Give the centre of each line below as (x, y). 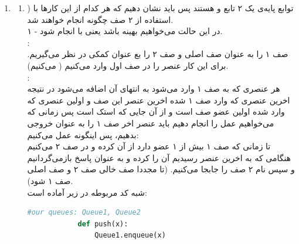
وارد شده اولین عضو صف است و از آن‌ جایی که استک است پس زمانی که (156, 111)
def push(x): (103, 224)
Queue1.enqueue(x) (130, 235)
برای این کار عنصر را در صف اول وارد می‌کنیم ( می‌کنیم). (128, 65)
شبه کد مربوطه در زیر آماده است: (87, 192)
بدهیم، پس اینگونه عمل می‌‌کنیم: (83, 134)
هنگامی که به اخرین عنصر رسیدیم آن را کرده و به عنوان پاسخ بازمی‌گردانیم (159, 157)
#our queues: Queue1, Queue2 (84, 213)
